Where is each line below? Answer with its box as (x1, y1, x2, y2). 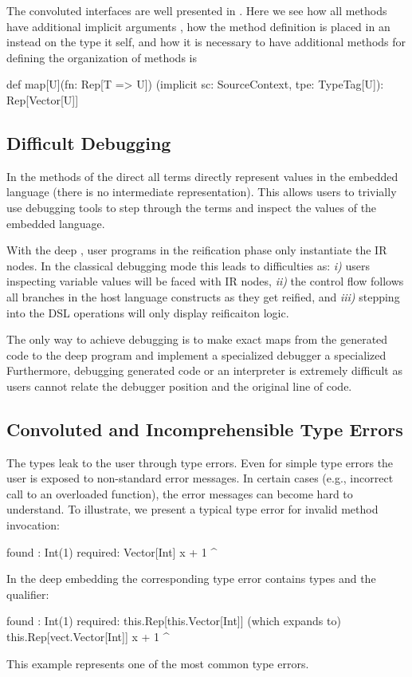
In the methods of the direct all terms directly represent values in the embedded (6, 167, 398, 184)
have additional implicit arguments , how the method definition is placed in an (6, 18, 390, 34)
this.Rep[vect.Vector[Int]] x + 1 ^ (6, 628, 170, 645)
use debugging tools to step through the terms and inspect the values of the (6, 199, 377, 215)
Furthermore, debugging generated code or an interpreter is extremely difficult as (6, 362, 402, 379)
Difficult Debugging (6, 130, 171, 155)
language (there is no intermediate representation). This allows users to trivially (6, 183, 397, 200)
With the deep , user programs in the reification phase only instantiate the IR (6, 242, 387, 258)
